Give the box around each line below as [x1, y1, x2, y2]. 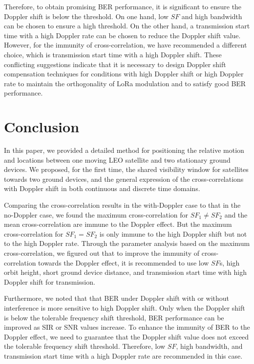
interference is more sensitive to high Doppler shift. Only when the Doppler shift [4, 302, 245, 313]
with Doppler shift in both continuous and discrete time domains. [4, 183, 200, 194]
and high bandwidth [181, 11, 242, 21]
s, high [219, 257, 240, 267]
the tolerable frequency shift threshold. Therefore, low [4, 341, 166, 351]
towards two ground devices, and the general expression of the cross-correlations [4, 173, 244, 184]
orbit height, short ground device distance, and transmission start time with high [4, 267, 247, 277]
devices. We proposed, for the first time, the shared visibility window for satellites [4, 164, 249, 174]
